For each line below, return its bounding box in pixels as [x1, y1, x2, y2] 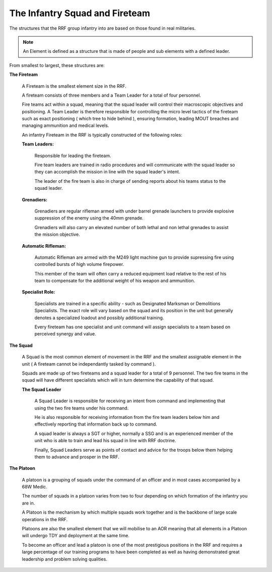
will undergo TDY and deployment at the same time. [22, 533, 129, 539]
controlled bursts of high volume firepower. [34, 261, 124, 267]
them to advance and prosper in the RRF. [34, 454, 119, 460]
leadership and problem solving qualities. [22, 556, 108, 562]
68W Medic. [22, 484, 47, 490]
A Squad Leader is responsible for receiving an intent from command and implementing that [34, 398, 226, 404]
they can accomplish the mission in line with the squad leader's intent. [34, 169, 180, 175]
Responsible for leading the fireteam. [34, 153, 111, 159]
